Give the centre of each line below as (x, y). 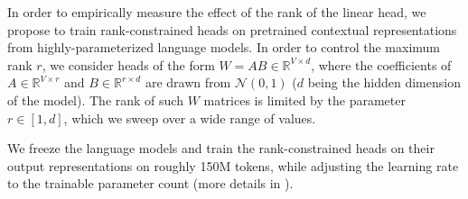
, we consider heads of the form (128, 64)
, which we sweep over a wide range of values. (190, 118)
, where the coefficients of (381, 64)
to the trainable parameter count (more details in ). (150, 183)
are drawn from (188, 82)
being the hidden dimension (384, 82)
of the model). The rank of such (95, 99)
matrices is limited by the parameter (304, 99)
